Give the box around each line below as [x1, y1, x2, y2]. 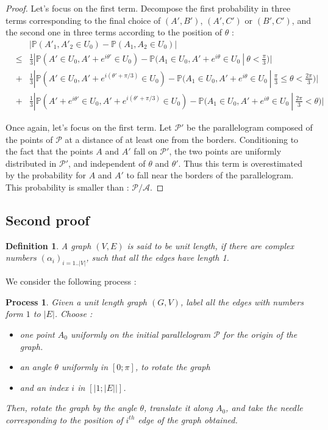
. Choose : [54, 307, 93, 320]
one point [20, 327, 55, 340]
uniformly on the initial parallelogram [70, 327, 211, 340]
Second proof [5, 210, 90, 229]
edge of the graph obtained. [138, 413, 238, 426]
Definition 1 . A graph [5, 239, 91, 252]
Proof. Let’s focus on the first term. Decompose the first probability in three [5, 2, 291, 14]
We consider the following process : [5, 275, 137, 288]
